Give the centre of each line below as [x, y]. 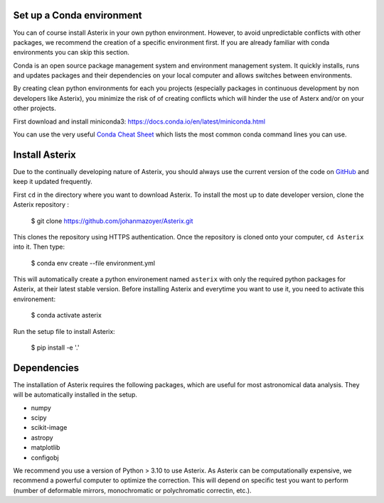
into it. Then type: [39, 247]
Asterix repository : [41, 205]
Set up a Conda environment [78, 15]
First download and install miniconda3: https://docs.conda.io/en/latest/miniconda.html [139, 121]
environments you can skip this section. [71, 53]
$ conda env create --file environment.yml [93, 263]
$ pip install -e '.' [55, 347]
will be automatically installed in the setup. [75, 395]
